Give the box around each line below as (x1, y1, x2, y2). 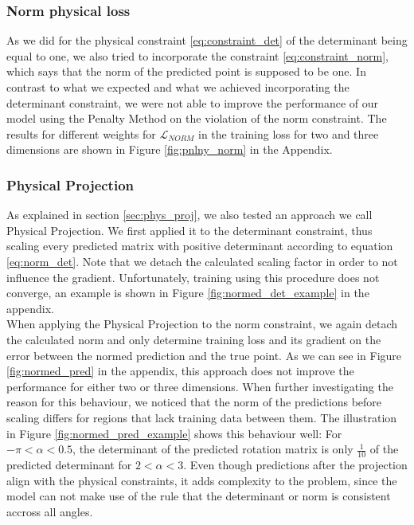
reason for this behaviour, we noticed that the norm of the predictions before (6, 394, 382, 410)
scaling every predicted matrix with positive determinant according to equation (6, 237, 393, 254)
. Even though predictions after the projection (183, 456, 408, 472)
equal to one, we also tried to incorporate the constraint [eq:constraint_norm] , (6, 47, 389, 64)
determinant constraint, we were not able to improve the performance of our (6, 94, 378, 111)
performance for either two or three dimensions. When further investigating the (6, 378, 393, 394)
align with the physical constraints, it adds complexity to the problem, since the (6, 472, 397, 488)
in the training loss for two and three (198, 125, 379, 142)
